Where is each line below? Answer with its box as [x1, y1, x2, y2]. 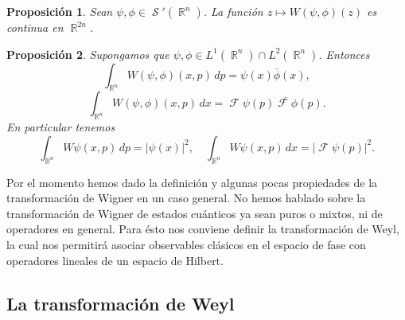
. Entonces [318, 45, 370, 62]
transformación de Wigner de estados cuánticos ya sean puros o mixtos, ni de [6, 205, 383, 221]
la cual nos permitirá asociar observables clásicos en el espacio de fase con [6, 236, 366, 252]
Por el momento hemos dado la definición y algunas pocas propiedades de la [6, 174, 378, 190]
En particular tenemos [6, 119, 115, 135]
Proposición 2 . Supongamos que [6, 45, 169, 62]
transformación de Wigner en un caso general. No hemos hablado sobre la [6, 189, 366, 206]
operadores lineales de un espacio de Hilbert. [6, 252, 224, 268]
